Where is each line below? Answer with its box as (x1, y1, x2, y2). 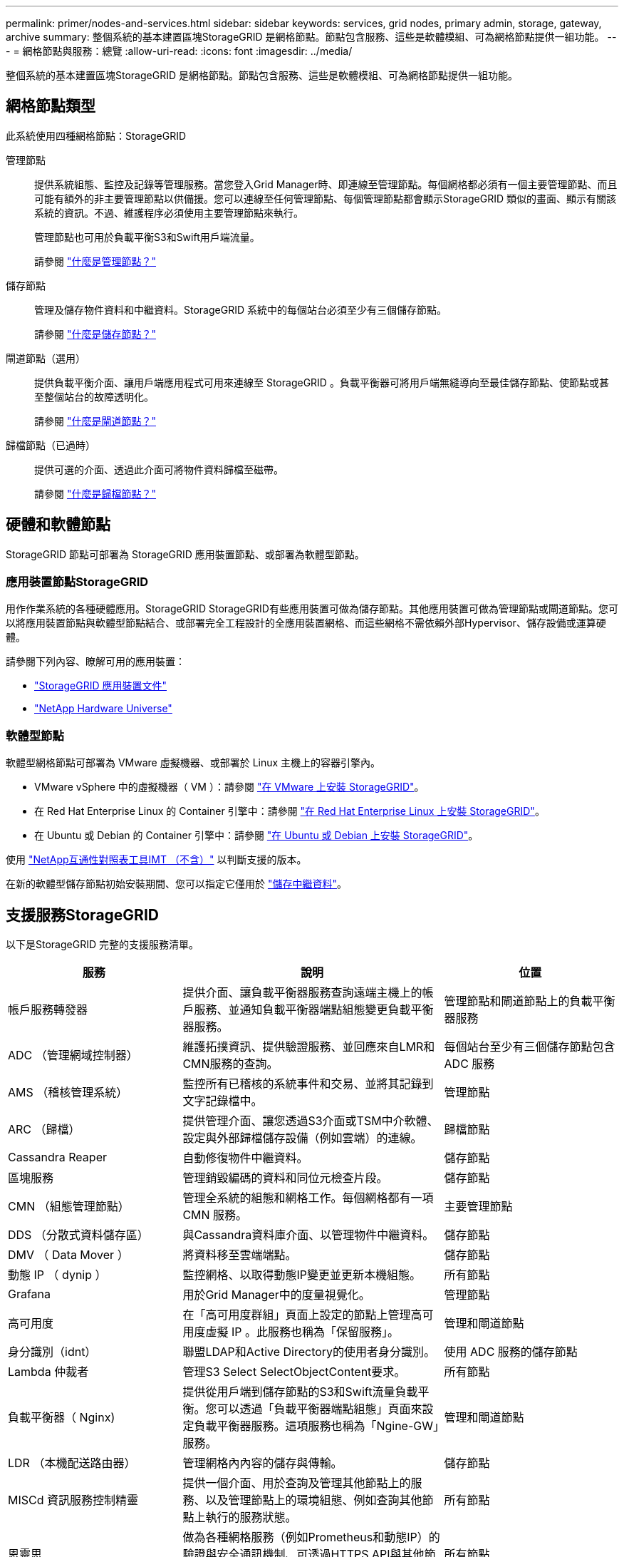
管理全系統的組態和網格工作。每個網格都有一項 (182, 1191, 434, 1206)
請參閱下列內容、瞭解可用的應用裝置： (6, 655, 185, 668)
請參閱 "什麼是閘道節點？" (34, 414, 156, 427)
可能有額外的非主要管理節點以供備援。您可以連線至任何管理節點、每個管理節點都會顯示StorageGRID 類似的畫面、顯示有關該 (34, 192, 616, 205)
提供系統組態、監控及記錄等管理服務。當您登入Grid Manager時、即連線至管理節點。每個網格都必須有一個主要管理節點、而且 (34, 178, 618, 190)
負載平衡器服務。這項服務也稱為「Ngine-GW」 (194, 1419, 440, 1434)
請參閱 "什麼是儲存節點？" (34, 327, 156, 340)
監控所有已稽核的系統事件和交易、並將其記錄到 (182, 1076, 434, 1091)
